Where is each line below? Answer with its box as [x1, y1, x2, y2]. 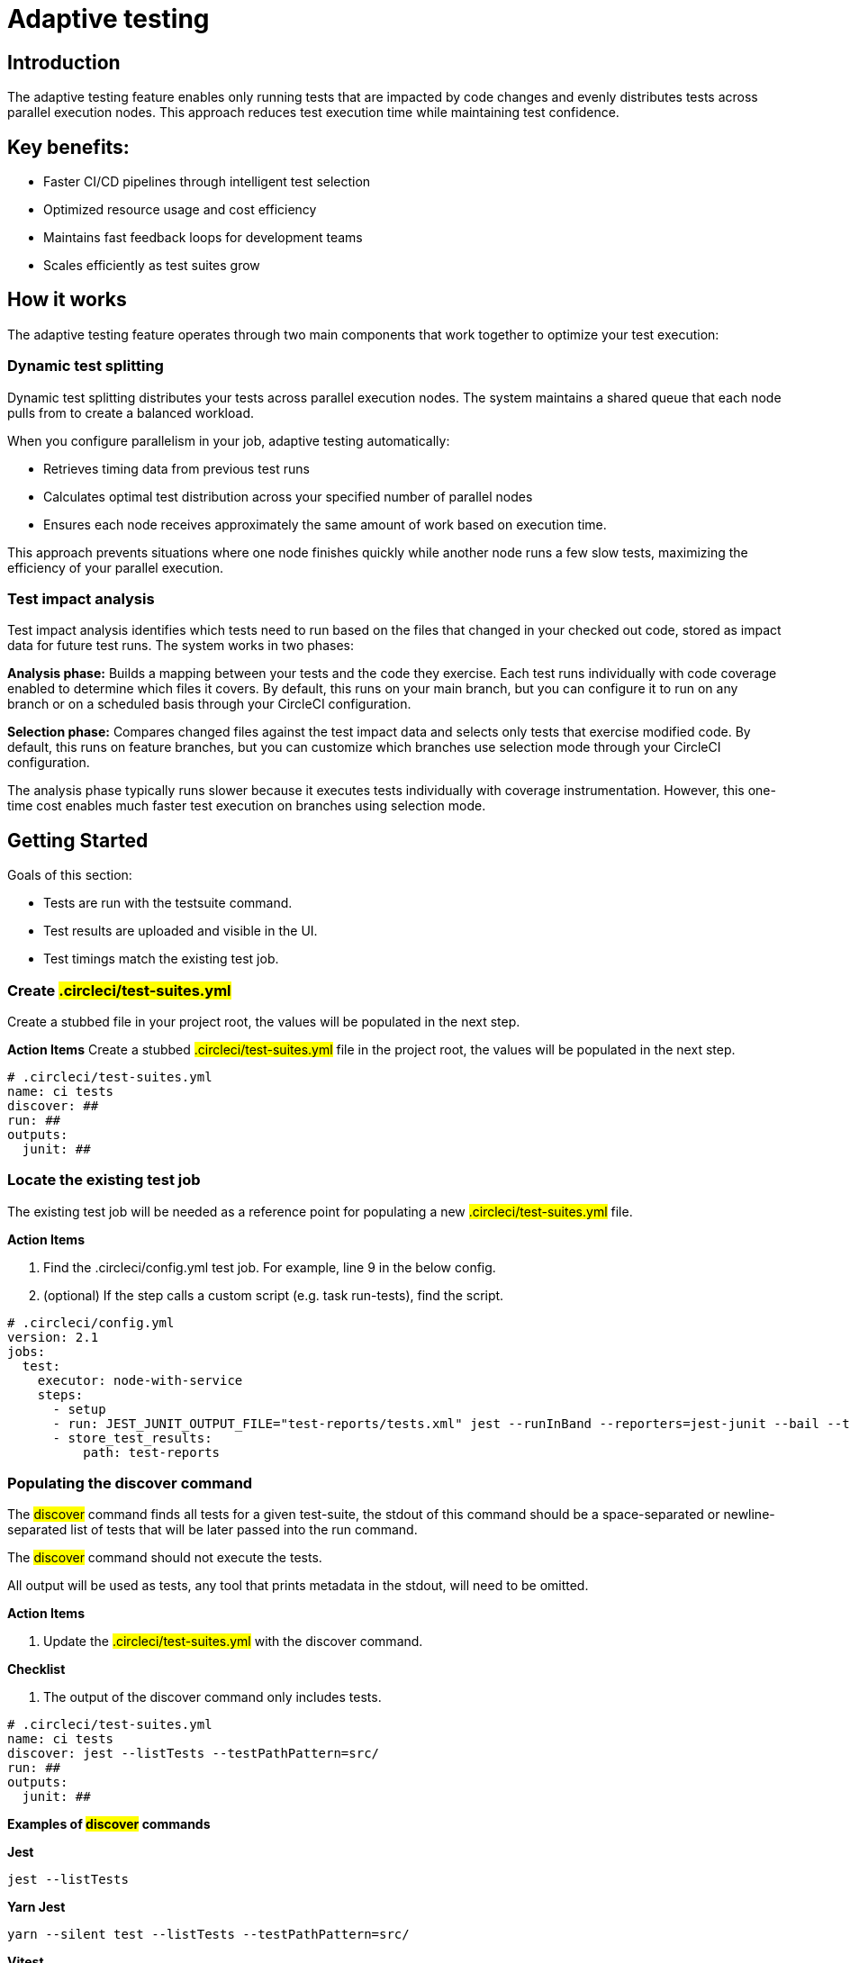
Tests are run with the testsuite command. [43, 895, 293, 911]
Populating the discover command [7, 1474, 253, 1493]
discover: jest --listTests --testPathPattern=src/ [7, 1746, 380, 1761]
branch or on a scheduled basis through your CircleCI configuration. [7, 696, 411, 712]
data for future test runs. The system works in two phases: [7, 638, 354, 654]
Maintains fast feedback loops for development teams [43, 230, 363, 246]
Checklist [7, 1661, 66, 1678]
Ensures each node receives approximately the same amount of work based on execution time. [43, 516, 607, 532]
